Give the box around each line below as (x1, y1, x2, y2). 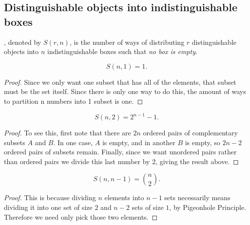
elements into (104, 192, 144, 203)
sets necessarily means (164, 192, 231, 203)
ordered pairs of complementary (143, 128, 238, 138)
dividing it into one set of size (4, 202, 93, 212)
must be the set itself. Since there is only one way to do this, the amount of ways (4, 86, 246, 96)
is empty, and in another (102, 137, 175, 147)
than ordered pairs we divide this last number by (4, 156, 150, 166)
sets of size (132, 202, 164, 212)
